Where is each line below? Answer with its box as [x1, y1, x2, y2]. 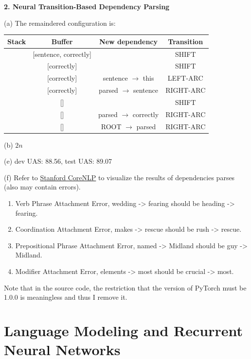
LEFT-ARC [167, 73, 203, 83]
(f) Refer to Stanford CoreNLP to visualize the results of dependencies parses [4, 172, 235, 182]
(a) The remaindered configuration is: [4, 17, 116, 28]
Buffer [51, 36, 73, 46]
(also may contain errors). [4, 182, 81, 192]
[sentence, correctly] [33, 49, 91, 59]
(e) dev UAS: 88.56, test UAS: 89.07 [4, 156, 112, 166]
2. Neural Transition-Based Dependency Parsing [4, 1, 170, 11]
